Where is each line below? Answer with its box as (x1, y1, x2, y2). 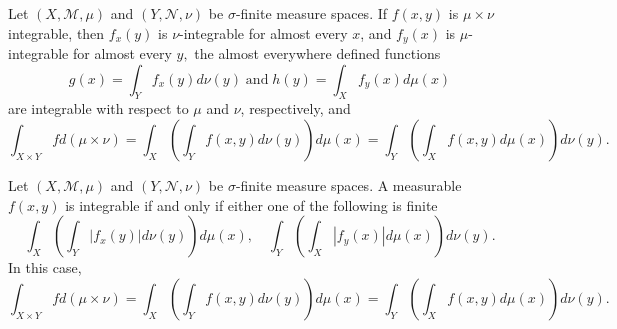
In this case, (8, 257, 82, 278)
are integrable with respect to (8, 98, 189, 119)
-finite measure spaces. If (235, 3, 388, 23)
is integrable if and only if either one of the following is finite (65, 194, 438, 215)
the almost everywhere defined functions (194, 43, 441, 64)
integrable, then (8, 22, 105, 43)
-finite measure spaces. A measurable (235, 175, 462, 196)
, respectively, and (240, 98, 351, 119)
